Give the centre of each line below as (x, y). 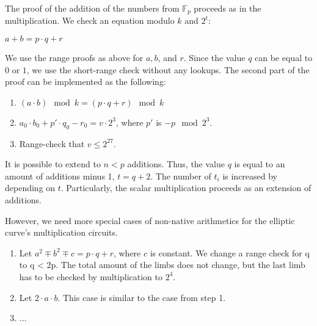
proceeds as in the (228, 8)
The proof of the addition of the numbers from (92, 8)
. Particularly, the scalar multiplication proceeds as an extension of (186, 188)
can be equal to (284, 58)
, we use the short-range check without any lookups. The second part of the (168, 69)
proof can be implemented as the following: (86, 81)
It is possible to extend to (53, 164)
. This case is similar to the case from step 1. (142, 297)
